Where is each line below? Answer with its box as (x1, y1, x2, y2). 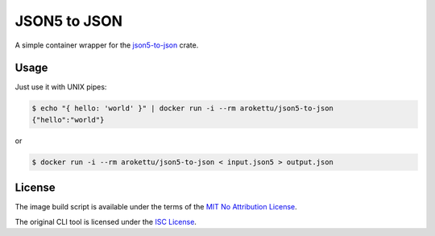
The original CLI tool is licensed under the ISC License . (14, 217, 197, 226)
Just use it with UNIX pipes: (14, 82, 107, 92)
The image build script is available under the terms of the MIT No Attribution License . (14, 202, 297, 212)
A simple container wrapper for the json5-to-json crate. (14, 40, 199, 50)
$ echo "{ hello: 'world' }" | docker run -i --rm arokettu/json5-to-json (31, 104, 334, 113)
